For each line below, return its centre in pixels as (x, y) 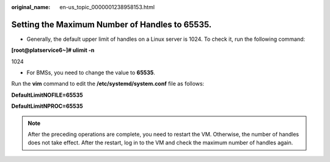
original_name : (31, 7)
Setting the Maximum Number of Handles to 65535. (112, 24)
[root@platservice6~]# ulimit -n (53, 50)
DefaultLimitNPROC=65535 (47, 106)
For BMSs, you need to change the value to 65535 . (91, 72)
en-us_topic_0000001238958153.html (107, 7)
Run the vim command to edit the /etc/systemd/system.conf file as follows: (108, 84)
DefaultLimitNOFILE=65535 (47, 95)
